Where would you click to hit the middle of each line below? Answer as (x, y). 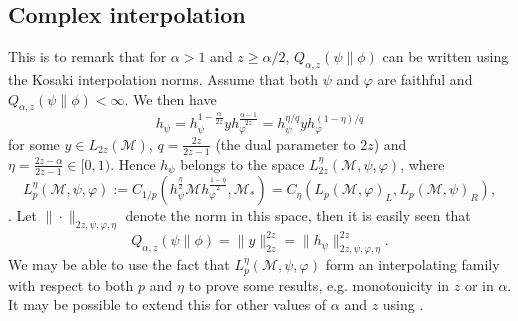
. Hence (133, 163)
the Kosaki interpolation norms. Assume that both (163, 79)
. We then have (170, 98)
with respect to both (71, 284)
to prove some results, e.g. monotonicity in (319, 284)
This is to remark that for (87, 56)
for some (34, 143)
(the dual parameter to (285, 143)
